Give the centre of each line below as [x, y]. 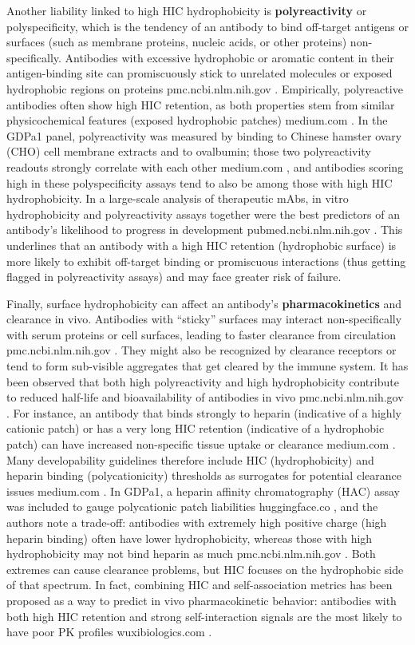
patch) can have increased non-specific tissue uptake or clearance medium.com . [201, 444]
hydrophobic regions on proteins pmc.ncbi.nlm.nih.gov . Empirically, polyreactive [205, 88]
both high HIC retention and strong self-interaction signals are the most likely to [204, 616]
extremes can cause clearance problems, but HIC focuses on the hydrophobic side [205, 569]
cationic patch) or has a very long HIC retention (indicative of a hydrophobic [196, 428]
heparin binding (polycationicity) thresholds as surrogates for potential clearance [204, 475]
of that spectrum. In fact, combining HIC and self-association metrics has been [200, 585]
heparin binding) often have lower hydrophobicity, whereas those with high [190, 538]
